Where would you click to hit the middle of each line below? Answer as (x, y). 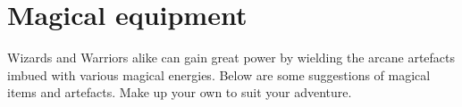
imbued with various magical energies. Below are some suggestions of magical (219, 74)
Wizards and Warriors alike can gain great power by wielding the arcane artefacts (231, 58)
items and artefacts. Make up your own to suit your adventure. (180, 92)
